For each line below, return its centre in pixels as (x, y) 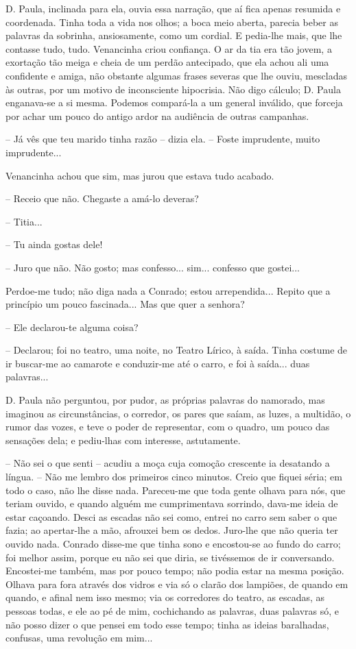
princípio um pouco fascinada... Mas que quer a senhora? (125, 304)
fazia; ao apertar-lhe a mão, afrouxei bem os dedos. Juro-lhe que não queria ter (172, 530)
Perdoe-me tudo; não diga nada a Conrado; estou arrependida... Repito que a (168, 290)
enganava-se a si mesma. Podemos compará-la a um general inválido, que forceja (174, 102)
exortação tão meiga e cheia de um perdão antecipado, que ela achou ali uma (167, 62)
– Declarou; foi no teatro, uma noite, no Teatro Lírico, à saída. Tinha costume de (177, 350)
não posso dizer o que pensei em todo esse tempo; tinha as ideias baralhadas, (167, 624)
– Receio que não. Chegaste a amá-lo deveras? (102, 198)
